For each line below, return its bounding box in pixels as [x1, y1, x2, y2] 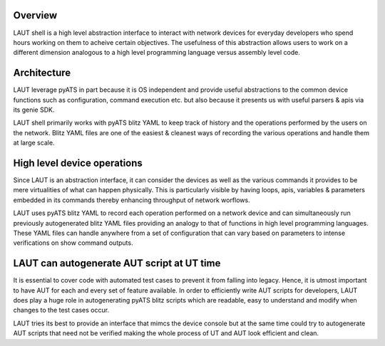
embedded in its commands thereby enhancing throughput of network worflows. [13, 196, 250, 204]
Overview [13, 9, 58, 21]
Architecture [13, 67, 71, 79]
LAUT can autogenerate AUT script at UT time [13, 257, 221, 270]
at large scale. [13, 139, 55, 147]
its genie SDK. [13, 105, 55, 114]
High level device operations [13, 157, 143, 169]
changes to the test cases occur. [13, 306, 110, 315]
